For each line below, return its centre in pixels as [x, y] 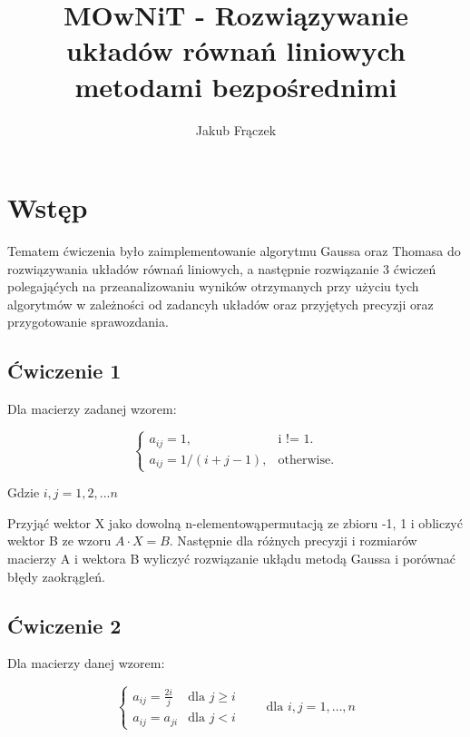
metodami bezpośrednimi [236, 86]
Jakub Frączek [236, 129]
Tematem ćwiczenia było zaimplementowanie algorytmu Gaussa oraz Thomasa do [234, 251]
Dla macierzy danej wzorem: [86, 663]
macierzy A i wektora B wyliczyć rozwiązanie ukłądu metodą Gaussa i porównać [232, 559]
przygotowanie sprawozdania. [88, 322]
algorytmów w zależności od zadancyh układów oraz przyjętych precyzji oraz [220, 304]
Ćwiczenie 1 [64, 371]
